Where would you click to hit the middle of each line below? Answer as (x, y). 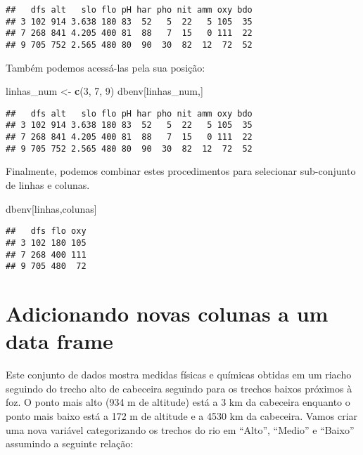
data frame (59, 341)
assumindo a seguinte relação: (70, 443)
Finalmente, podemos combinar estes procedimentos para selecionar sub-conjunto (181, 171)
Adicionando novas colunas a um (167, 314)
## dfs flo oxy (46, 231)
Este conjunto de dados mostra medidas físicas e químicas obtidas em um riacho (179, 375)
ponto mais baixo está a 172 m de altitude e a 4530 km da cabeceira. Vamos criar (182, 415)
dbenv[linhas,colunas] (51, 208)
